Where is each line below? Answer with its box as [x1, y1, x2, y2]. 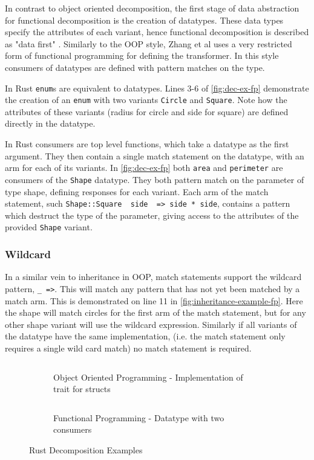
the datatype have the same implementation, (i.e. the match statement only [5, 330, 286, 342]
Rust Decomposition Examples [29, 443, 143, 456]
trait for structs [53, 382, 111, 395]
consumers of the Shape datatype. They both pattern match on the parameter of [5, 173, 304, 185]
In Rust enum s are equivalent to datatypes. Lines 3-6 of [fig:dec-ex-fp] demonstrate [5, 81, 309, 94]
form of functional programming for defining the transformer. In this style [5, 49, 279, 62]
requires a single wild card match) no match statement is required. [5, 341, 252, 354]
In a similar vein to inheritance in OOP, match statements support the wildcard [5, 270, 302, 283]
